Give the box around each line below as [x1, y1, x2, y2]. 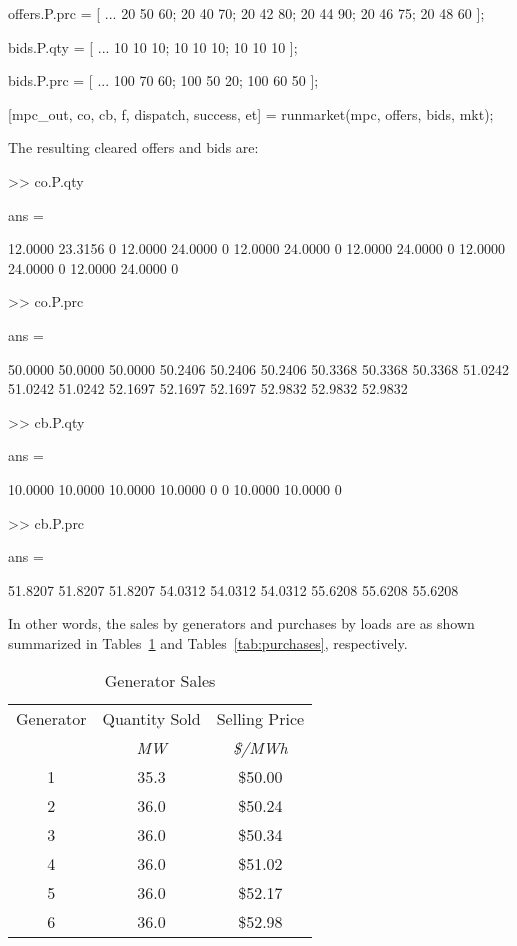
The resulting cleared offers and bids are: [8, 137, 259, 158]
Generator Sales [104, 669, 216, 693]
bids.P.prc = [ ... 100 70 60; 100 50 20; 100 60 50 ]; [8, 70, 319, 91]
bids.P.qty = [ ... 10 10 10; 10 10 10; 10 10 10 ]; [8, 36, 298, 57]
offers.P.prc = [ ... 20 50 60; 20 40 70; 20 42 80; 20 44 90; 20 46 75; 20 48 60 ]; [8, 3, 485, 23]
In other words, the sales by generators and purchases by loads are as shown [8, 613, 475, 634]
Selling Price [216, 707, 305, 731]
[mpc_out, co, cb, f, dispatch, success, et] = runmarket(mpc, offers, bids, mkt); [8, 103, 494, 124]
